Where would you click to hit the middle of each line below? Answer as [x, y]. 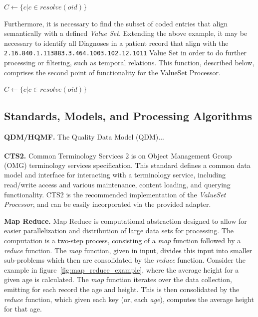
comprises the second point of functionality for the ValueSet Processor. [112, 72]
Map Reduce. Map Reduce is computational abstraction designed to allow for [126, 221]
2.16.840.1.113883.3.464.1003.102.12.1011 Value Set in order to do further [126, 53]
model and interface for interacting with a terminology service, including [115, 175]
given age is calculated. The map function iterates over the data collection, [118, 279]
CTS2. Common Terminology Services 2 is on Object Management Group [118, 155]
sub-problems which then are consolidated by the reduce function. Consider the [125, 260]
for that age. [23, 309]
